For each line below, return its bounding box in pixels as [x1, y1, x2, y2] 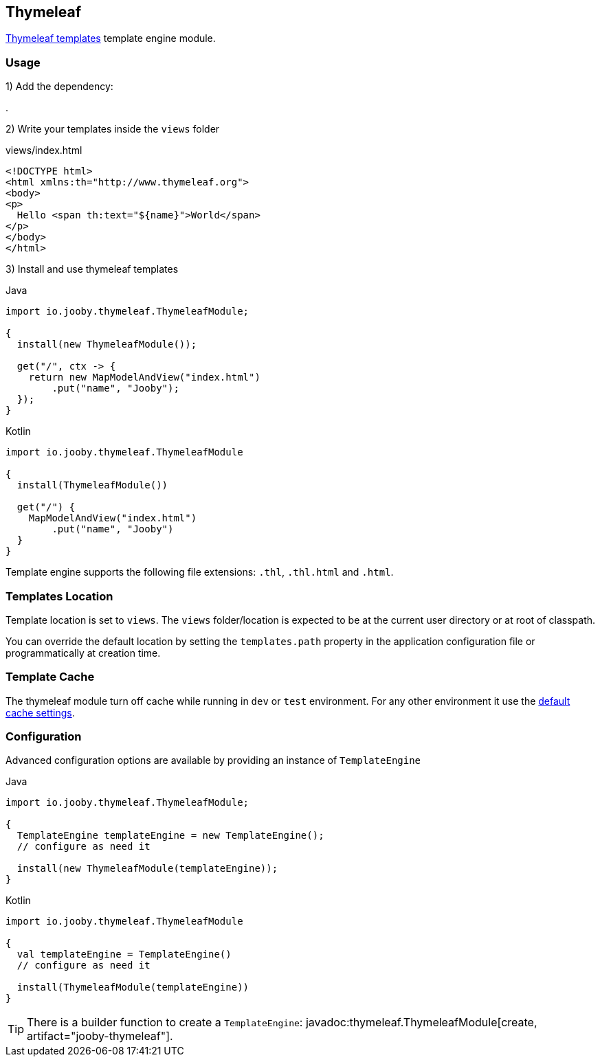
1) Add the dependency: [5, 80, 113, 93]
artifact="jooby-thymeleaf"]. [27, 1029, 173, 1043]
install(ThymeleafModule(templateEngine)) [16, 982, 249, 993]
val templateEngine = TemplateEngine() [16, 949, 232, 960]
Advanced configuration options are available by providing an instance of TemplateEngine [5, 754, 421, 767]
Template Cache [5, 670, 95, 684]
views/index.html [5, 144, 82, 157]
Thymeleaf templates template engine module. [5, 32, 216, 45]
